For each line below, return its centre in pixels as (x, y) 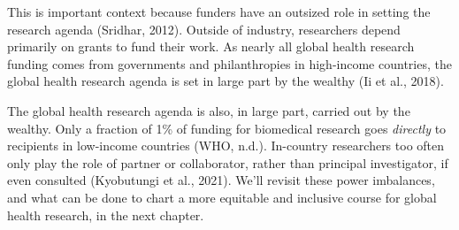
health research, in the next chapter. (106, 215)
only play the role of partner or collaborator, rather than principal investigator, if (228, 162)
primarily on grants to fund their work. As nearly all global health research (211, 46)
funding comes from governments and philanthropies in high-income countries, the (229, 63)
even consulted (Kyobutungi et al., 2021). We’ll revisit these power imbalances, (221, 180)
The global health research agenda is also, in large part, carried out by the (209, 110)
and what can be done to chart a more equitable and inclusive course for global (222, 197)
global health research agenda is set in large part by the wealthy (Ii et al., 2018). (226, 81)
